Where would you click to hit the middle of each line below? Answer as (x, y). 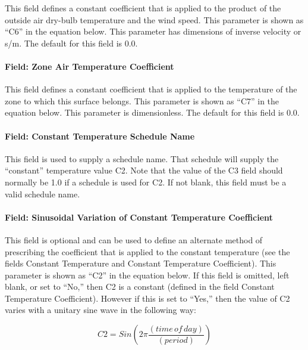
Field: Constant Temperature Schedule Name (100, 136)
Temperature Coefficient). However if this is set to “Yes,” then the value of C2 (147, 298)
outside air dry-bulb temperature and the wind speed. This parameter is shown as (154, 19)
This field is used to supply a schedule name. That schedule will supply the (142, 158)
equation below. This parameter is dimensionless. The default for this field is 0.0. (152, 112)
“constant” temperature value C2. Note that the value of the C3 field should (144, 170)
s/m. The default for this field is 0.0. (71, 43)
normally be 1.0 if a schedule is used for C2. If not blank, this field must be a (146, 182)
